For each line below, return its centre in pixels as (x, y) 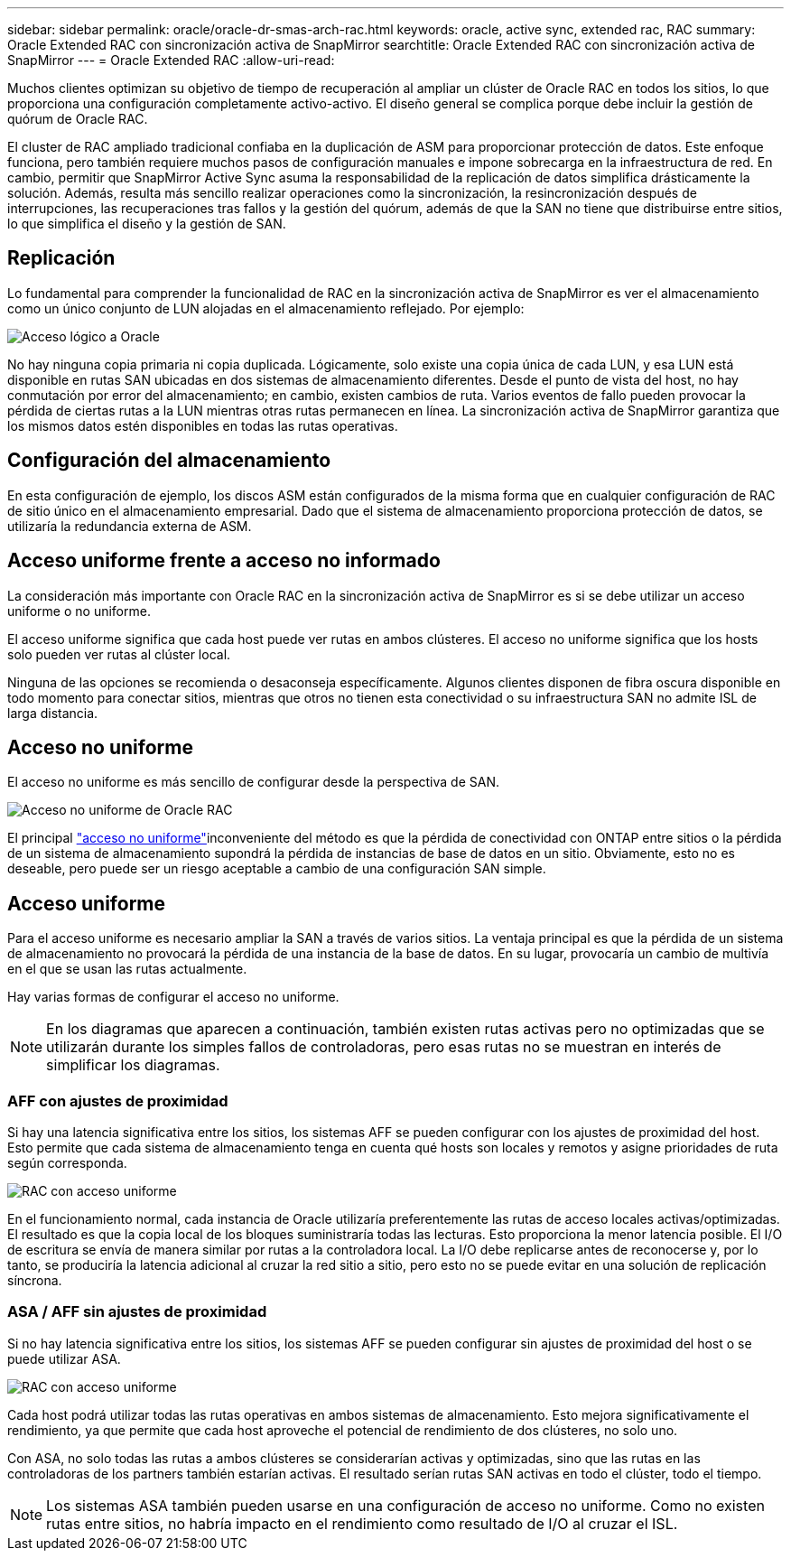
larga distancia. (53, 713)
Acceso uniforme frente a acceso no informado (224, 561)
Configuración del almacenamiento (169, 461)
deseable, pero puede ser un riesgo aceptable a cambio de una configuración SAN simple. (277, 869)
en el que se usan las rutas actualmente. (127, 969)
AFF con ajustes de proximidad (118, 1101)
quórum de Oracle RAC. (78, 119)
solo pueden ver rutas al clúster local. (119, 654)
